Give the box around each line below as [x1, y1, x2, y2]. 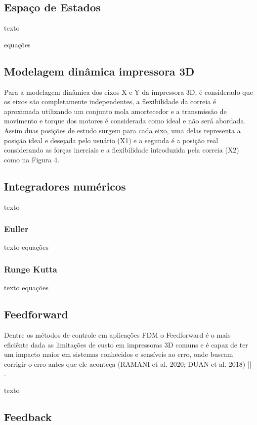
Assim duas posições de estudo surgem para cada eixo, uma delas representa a [4, 125, 241, 135]
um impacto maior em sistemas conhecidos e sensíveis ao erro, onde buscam [4, 349, 233, 359]
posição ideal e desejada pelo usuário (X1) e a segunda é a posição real [4, 135, 218, 145]
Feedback [4, 409, 52, 424]
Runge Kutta [4, 263, 57, 275]
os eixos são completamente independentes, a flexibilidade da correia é [4, 96, 216, 107]
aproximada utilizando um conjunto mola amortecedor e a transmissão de [4, 106, 227, 116]
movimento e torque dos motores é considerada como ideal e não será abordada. [4, 116, 246, 126]
